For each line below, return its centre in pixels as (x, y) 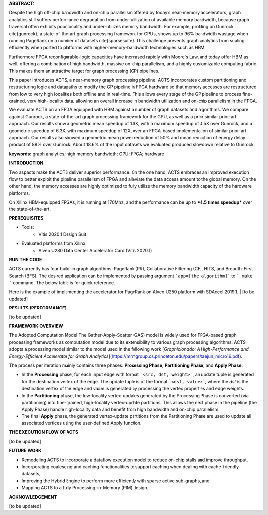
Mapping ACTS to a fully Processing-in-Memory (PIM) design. (85, 488)
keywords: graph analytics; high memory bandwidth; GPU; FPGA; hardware (87, 154)
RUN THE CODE (26, 259)
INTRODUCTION (26, 163)
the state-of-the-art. (30, 209)
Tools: (28, 227)
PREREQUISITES (26, 218)
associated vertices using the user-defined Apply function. (82, 423)
